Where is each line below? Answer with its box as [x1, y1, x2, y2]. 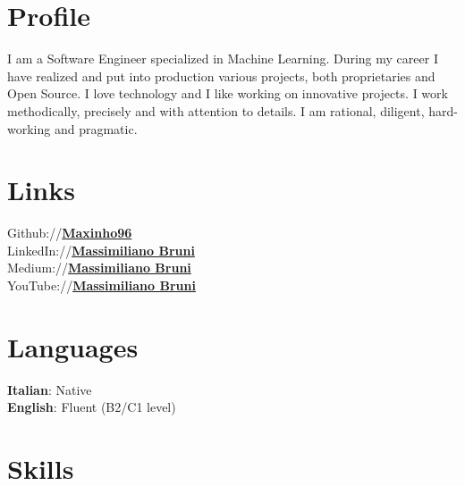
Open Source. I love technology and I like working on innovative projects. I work [7, 84, 448, 103]
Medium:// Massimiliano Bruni [7, 258, 191, 277]
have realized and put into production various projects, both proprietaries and [7, 66, 435, 85]
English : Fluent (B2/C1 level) [7, 398, 176, 416]
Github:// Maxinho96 [7, 223, 132, 242]
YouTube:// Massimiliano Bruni [7, 276, 196, 294]
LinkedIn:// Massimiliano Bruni [7, 240, 195, 259]
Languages [7, 328, 139, 364]
